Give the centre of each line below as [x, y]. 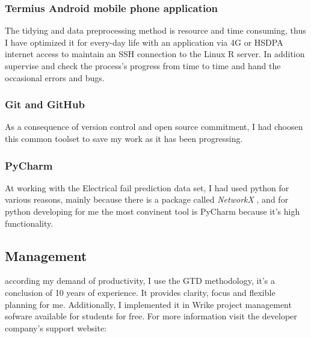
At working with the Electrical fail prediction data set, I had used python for [147, 187]
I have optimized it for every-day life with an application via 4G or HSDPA [144, 42]
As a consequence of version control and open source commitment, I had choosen [154, 127]
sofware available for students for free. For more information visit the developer [151, 316]
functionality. [29, 223]
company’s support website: [56, 327]
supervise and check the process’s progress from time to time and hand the [143, 66]
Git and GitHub [45, 104]
